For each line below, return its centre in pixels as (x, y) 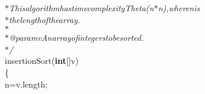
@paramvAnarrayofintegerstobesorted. (76, 38)
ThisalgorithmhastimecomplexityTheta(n (81, 8)
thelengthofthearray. (45, 19)
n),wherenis (179, 8)
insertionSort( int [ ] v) (42, 61)
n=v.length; (26, 84)
